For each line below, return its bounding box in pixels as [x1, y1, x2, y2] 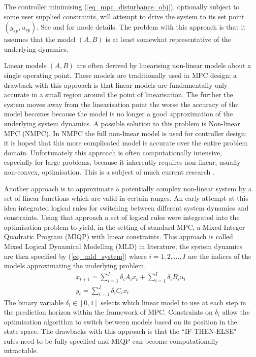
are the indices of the [188, 250, 252, 261]
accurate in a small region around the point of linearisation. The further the [4, 89, 233, 100]
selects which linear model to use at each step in [100, 297, 246, 307]
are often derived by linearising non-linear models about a [76, 60, 252, 71]
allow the [222, 307, 250, 317]
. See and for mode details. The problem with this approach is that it [36, 22, 246, 32]
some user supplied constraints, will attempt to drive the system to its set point [4, 11, 245, 21]
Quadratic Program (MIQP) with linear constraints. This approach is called [4, 231, 233, 242]
